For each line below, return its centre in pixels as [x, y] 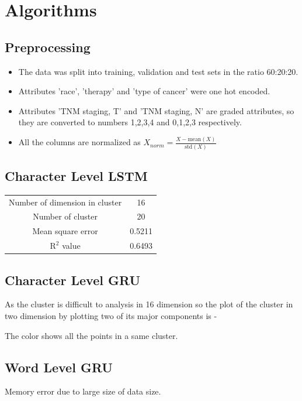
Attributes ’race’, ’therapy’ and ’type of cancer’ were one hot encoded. [144, 91]
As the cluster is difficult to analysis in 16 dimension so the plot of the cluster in [149, 304]
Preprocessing [48, 47]
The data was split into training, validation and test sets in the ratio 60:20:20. [158, 71]
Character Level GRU [72, 280]
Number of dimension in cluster [65, 202]
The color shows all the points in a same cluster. [91, 335]
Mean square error [65, 231]
